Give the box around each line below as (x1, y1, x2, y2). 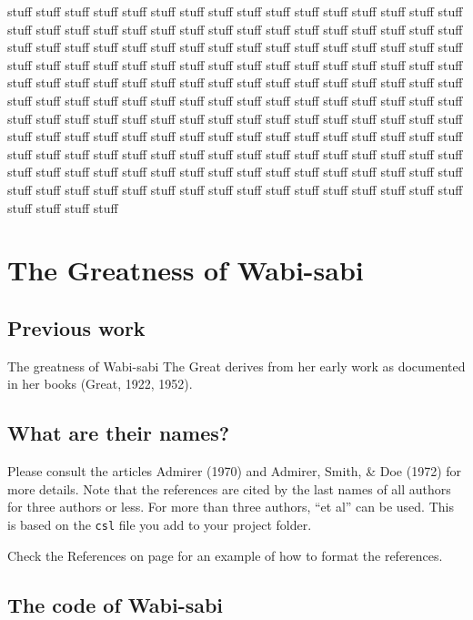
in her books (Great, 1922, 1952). (7, 374, 193, 393)
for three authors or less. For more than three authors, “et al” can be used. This (7, 497, 454, 516)
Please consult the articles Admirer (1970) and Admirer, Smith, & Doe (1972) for (7, 462, 462, 481)
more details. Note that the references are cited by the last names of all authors (7, 479, 451, 498)
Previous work (7, 313, 146, 341)
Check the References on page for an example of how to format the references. (7, 545, 443, 564)
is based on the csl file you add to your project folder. (7, 514, 312, 534)
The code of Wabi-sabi (7, 590, 224, 618)
